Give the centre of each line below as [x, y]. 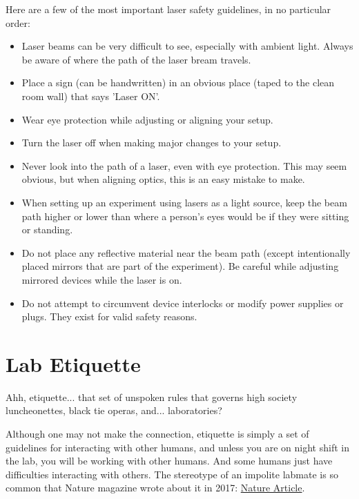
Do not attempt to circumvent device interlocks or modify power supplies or [183, 303]
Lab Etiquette [73, 363]
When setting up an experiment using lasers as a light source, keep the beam [184, 202]
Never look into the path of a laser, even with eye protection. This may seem [184, 165]
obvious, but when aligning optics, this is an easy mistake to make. [163, 179]
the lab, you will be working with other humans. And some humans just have [169, 461]
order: [18, 22]
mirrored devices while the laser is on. [102, 279]
